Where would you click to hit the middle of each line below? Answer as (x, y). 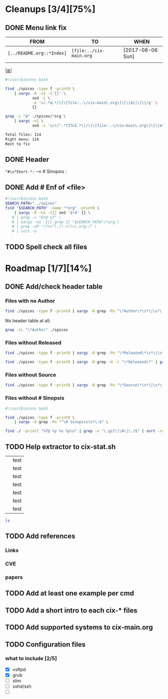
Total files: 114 (23, 134)
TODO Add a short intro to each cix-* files (71, 610)
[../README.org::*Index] (37, 53)
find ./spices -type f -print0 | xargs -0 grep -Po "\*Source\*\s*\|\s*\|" (86, 385)
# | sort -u (24, 231)
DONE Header (27, 159)
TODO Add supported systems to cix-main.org (79, 627)
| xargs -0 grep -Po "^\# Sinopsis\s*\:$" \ (61, 422)
